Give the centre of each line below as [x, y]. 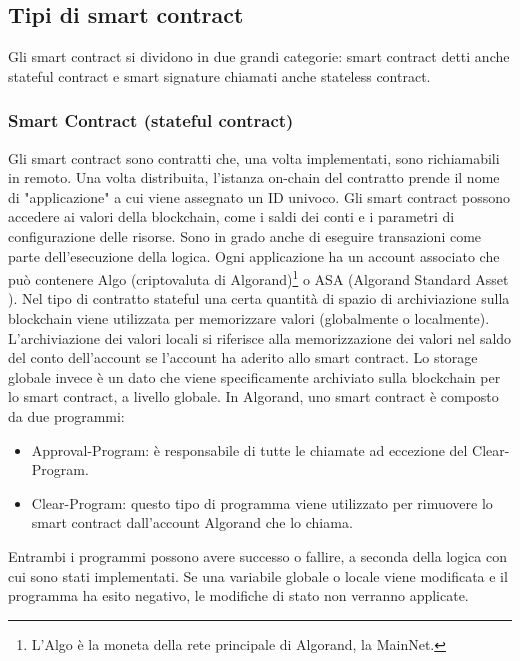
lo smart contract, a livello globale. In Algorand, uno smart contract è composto [253, 396]
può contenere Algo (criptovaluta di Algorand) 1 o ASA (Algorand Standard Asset [258, 277]
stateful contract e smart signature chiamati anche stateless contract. [219, 75]
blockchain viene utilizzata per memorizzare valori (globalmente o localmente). [249, 318]
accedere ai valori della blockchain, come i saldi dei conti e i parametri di [231, 216]
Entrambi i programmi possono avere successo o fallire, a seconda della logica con [257, 555]
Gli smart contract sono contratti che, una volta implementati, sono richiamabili [254, 157]
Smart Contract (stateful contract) [151, 120]
